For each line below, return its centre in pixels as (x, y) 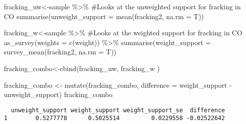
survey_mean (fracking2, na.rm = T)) (60, 52)
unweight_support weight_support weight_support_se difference (118, 110)
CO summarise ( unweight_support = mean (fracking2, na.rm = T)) (104, 16)
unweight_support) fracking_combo (58, 94)
